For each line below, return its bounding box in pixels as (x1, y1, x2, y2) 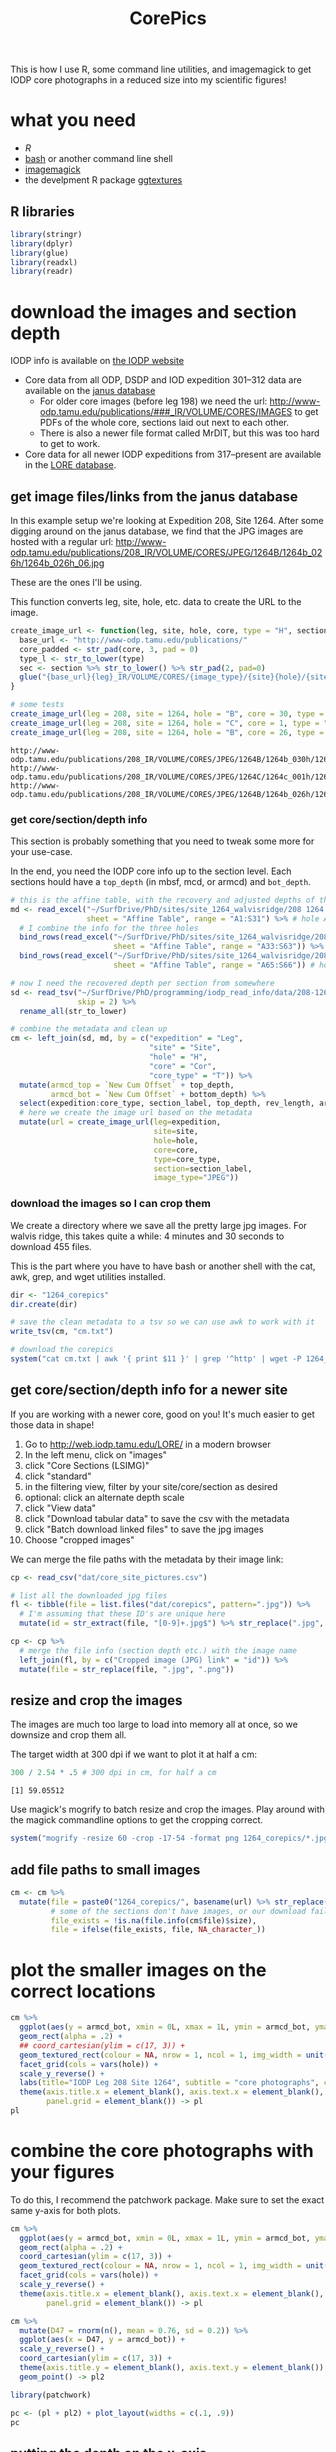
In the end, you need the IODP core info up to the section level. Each (10, 865, 292, 877)
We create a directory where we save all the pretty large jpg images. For (10, 1219, 308, 1231)
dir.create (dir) (10, 1299, 78, 1309)
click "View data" (24, 1502, 97, 1514)
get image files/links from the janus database (10, 488, 298, 505)
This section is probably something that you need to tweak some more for (10, 835, 315, 847)
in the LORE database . (24, 459, 117, 471)
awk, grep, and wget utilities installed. (10, 1270, 167, 1282)
